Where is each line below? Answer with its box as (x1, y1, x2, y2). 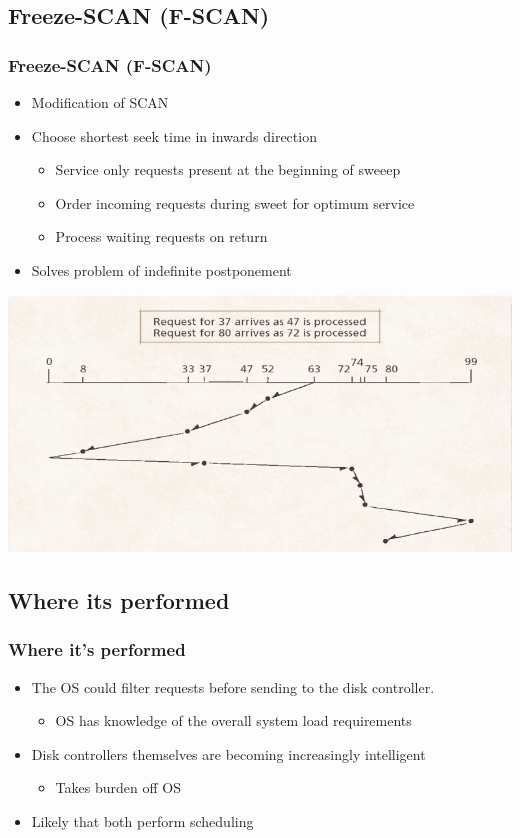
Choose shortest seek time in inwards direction (31, 125, 317, 146)
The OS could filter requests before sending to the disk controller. (31, 676, 435, 697)
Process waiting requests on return (55, 226, 268, 247)
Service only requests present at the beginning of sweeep (55, 159, 401, 180)
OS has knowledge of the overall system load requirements (55, 710, 412, 731)
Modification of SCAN (31, 92, 169, 112)
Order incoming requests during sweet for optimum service (55, 192, 415, 213)
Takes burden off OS (55, 777, 181, 798)
